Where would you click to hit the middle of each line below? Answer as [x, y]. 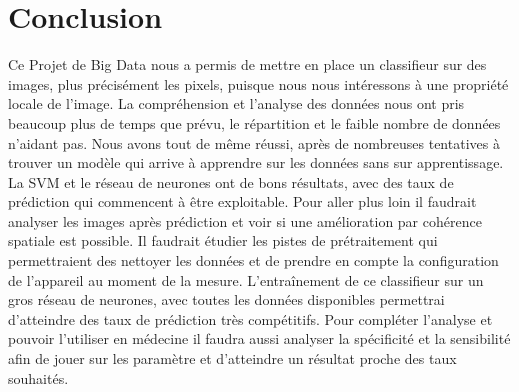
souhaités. [38, 377]
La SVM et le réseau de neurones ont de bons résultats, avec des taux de [231, 181]
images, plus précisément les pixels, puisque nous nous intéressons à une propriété [258, 83]
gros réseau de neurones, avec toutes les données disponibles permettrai [226, 299]
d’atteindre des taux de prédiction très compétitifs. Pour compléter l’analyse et [250, 318]
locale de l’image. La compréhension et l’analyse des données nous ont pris [236, 103]
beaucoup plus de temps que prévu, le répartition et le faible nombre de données [254, 122]
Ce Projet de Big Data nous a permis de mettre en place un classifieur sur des [247, 64]
